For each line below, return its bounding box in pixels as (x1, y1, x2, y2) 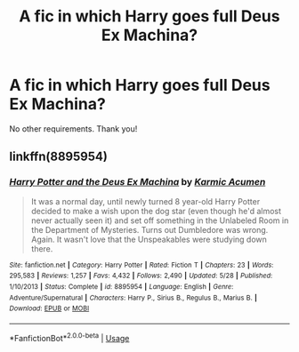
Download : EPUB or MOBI (9, 304, 90, 313)
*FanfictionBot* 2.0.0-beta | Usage (9, 331, 130, 343)
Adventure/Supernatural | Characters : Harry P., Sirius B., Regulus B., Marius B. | (9, 293, 258, 302)
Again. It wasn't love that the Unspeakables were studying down (30, 234, 267, 244)
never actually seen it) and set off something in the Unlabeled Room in (30, 215, 289, 226)
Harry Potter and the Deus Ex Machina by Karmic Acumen (9, 176, 266, 188)
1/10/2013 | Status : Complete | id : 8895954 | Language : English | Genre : (9, 282, 234, 291)
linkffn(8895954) (9, 149, 109, 164)
